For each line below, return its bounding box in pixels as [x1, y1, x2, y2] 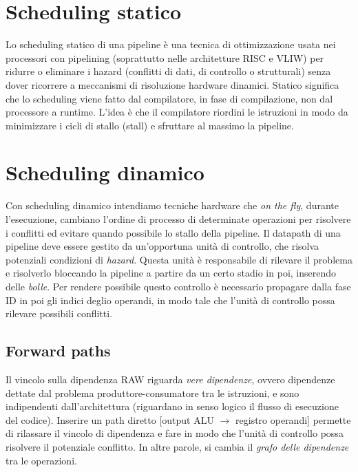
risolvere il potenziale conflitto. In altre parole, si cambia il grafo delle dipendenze [6, 439, 349, 453]
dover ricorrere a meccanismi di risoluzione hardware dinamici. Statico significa [6, 77, 339, 92]
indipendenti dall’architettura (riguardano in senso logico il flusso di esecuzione [6, 399, 339, 414]
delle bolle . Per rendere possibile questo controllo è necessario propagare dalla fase [6, 279, 351, 293]
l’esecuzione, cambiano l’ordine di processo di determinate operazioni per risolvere [6, 212, 351, 226]
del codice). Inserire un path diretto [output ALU [6, 412, 214, 427]
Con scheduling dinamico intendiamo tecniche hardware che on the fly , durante [6, 198, 339, 213]
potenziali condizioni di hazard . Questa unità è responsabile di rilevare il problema [6, 252, 352, 266]
